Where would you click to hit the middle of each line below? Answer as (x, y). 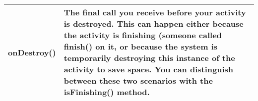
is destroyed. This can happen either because (154, 24)
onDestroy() (32, 52)
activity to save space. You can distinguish (149, 69)
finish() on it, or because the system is (141, 46)
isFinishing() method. (107, 92)
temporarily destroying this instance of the (149, 58)
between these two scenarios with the (138, 80)
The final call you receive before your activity (155, 12)
